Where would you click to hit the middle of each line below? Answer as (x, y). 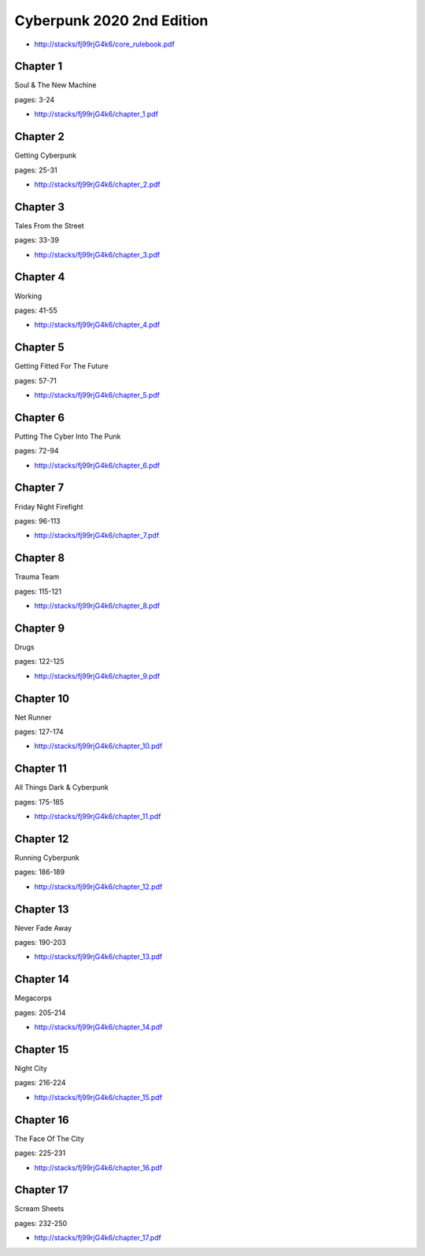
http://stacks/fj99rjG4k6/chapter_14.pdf (98, 1027)
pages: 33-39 (37, 240)
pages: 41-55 (36, 310)
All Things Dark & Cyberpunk (62, 787)
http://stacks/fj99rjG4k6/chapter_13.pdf (98, 957)
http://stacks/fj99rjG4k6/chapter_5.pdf (97, 395)
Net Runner (33, 717)
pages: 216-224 (40, 1083)
